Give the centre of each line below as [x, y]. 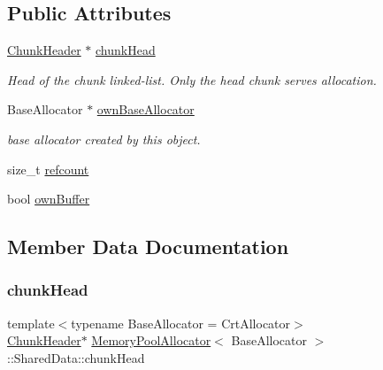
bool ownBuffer [49, 199]
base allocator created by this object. [104, 139]
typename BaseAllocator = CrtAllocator [181, 323]
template [31, 323]
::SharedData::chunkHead [76, 357]
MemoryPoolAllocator [151, 340]
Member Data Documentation [148, 247]
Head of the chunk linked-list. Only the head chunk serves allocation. [192, 79]
